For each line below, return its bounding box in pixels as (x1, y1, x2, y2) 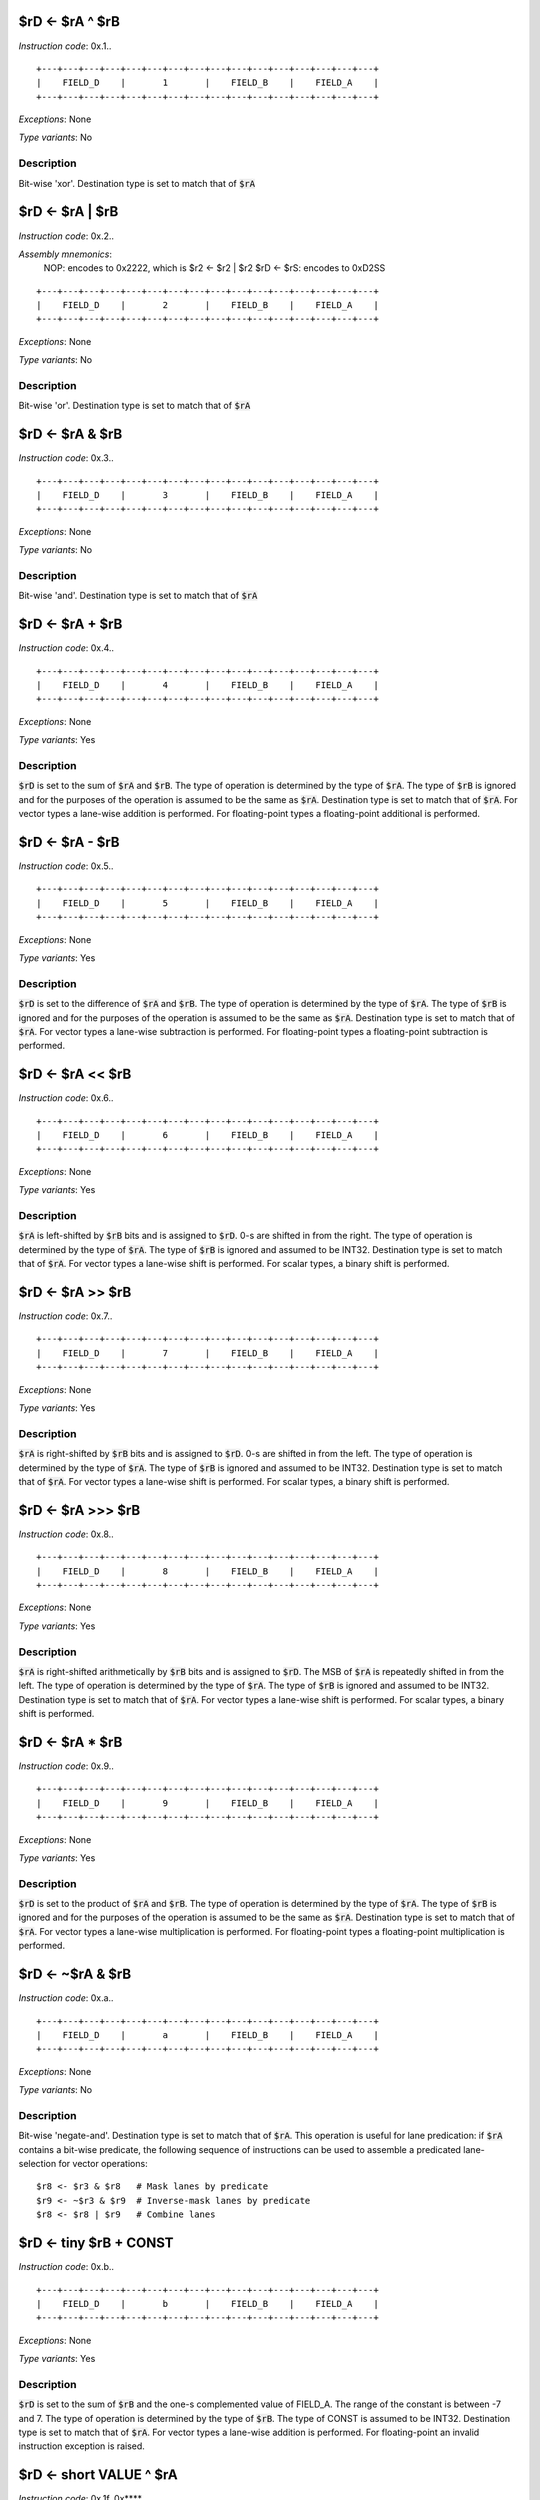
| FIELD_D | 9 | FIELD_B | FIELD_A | (36, 1797, 379, 1809)
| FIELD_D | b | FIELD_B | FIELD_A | (36, 2298, 379, 2309)
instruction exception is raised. (18, 2440, 145, 2452)
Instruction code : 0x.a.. (18, 1992, 114, 2004)
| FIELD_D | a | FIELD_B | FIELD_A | (36, 2029, 379, 2040)
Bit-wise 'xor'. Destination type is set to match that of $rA (18, 177, 255, 189)
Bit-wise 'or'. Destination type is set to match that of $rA (18, 400, 251, 412)
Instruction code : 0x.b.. (18, 2261, 115, 2273)
